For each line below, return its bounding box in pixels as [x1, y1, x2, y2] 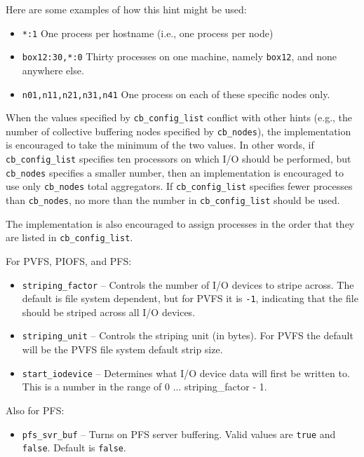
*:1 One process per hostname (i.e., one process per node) [22, 25, 274, 40]
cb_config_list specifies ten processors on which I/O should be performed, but [6, 151, 351, 166]
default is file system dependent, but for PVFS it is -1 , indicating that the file [22, 291, 358, 306]
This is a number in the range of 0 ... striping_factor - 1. [22, 379, 267, 394]
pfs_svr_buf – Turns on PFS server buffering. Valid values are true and [22, 426, 336, 441]
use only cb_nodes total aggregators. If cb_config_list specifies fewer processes [6, 179, 353, 193]
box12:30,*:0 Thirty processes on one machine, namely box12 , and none [22, 49, 337, 64]
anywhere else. [22, 62, 84, 77]
